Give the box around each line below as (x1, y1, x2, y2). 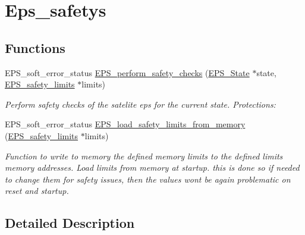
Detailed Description (5, 214, 135, 232)
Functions (5, 38, 65, 57)
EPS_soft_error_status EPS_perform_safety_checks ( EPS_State (5, 66, 250, 79)
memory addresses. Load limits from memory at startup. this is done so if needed (5, 161, 300, 174)
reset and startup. (5, 184, 69, 197)
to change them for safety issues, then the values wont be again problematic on (5, 173, 291, 185)
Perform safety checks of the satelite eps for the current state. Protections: (5, 98, 276, 110)
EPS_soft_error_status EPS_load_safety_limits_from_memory (5, 118, 246, 130)
